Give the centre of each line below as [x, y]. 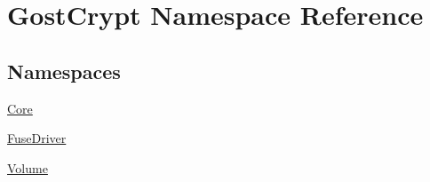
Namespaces [64, 71]
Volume [28, 167]
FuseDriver [37, 138]
